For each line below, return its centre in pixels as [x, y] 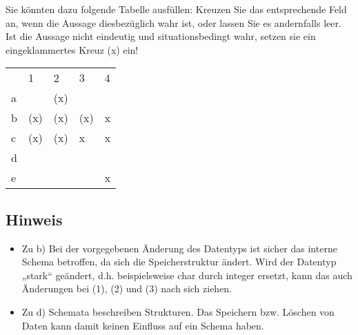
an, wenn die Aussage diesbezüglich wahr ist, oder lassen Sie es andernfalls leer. [173, 22]
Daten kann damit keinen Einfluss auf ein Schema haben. [143, 325]
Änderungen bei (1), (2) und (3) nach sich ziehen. [127, 288]
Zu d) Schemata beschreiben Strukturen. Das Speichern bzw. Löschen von [178, 311]
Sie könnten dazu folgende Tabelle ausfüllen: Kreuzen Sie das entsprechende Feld [176, 9]
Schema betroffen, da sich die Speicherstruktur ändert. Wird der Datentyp [179, 262]
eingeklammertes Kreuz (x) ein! [72, 49]
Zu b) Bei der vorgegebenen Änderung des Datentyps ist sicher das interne [179, 248]
